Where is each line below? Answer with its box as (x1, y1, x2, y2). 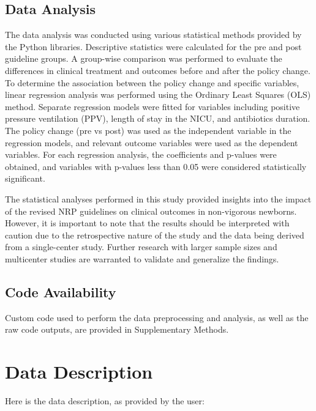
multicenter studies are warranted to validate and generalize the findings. (5, 252, 279, 265)
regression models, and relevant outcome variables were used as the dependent (5, 136, 298, 149)
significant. (5, 172, 45, 185)
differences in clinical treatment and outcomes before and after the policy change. (5, 64, 310, 76)
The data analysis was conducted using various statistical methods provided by (5, 28, 302, 41)
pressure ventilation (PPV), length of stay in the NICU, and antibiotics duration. (5, 112, 310, 125)
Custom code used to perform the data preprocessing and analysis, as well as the (5, 311, 309, 324)
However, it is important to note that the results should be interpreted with (5, 217, 290, 229)
